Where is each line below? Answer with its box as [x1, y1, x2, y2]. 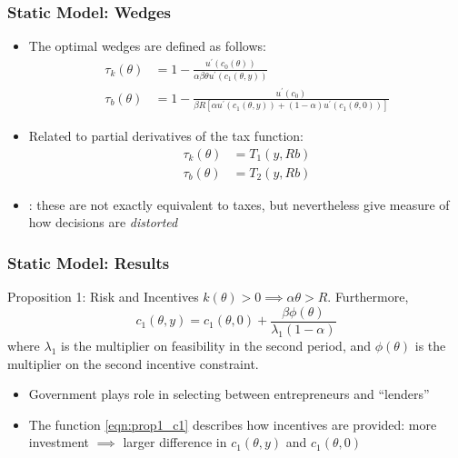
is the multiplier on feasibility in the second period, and [61, 335, 372, 354]
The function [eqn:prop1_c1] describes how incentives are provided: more [28, 414, 437, 433]
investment [28, 433, 89, 452]
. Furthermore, [327, 287, 409, 306]
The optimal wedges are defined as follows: [28, 36, 266, 55]
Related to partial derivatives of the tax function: [28, 126, 304, 145]
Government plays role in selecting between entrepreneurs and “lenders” [28, 384, 430, 403]
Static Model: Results [7, 252, 170, 274]
